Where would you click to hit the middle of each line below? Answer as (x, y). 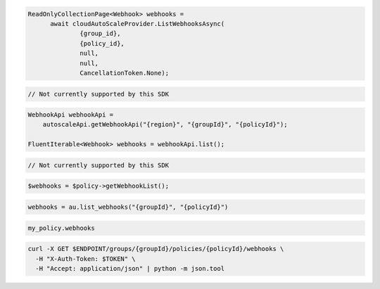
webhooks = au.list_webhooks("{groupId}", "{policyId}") (128, 207)
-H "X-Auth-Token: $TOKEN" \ (86, 259)
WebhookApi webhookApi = (71, 115)
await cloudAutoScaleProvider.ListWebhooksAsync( (138, 24)
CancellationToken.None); (124, 73)
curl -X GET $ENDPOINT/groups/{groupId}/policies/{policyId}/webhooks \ (156, 249)
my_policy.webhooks (61, 228)
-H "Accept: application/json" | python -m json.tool (130, 268)
